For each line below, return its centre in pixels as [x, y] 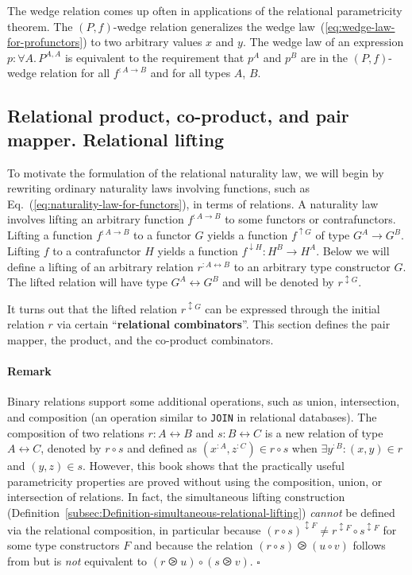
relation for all [75, 73]
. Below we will [353, 250]
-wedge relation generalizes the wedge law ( [219, 26]
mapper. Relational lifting [116, 139]
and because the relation [193, 545]
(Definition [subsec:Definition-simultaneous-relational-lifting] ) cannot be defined [201, 512]
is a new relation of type [324, 432]
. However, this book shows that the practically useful [214, 466]
